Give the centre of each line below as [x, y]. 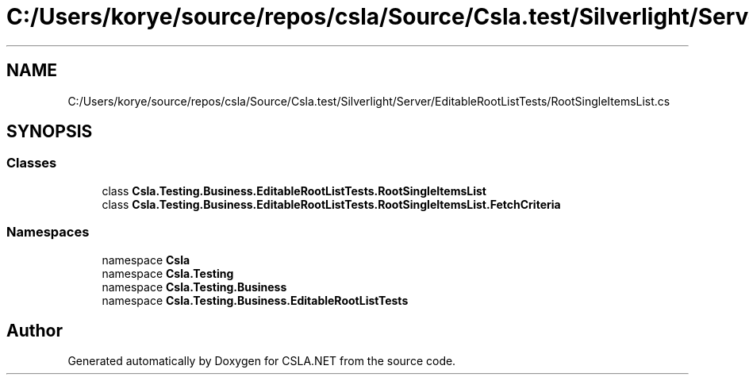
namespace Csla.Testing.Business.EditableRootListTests [255, 300]
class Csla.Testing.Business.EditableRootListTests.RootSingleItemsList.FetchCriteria [331, 204]
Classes [32, 163]
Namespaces [48, 232]
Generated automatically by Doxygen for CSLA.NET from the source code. [262, 361]
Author [35, 330]
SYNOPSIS [50, 132]
